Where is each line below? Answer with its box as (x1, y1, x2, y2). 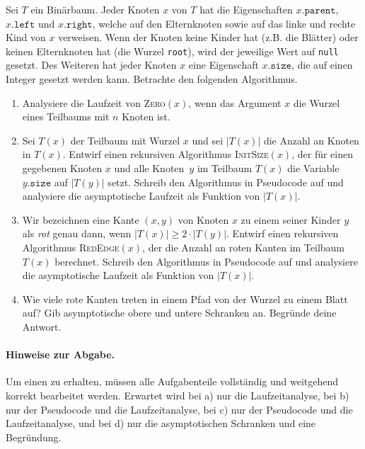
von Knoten (178, 212, 229, 227)
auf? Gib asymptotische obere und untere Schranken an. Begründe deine (22, 305, 337, 320)
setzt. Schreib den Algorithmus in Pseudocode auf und (108, 174, 344, 189)
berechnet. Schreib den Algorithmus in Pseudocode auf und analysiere (54, 254, 358, 268)
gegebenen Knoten (22, 161, 103, 175)
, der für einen (291, 147, 354, 161)
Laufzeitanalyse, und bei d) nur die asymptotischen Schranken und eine (6, 416, 316, 431)
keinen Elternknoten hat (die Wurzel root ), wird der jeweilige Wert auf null (6, 43, 339, 58)
